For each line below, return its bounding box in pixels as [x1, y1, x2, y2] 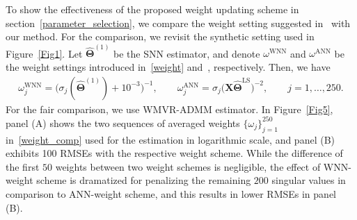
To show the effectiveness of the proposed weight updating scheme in [6, 2, 299, 16]
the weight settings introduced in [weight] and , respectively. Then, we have [6, 60, 331, 74]
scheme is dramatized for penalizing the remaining [36, 173, 251, 187]
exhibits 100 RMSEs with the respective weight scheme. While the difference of [6, 146, 343, 160]
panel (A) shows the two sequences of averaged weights [6, 115, 240, 130]
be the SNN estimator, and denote [113, 46, 260, 60]
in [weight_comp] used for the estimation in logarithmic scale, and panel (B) [6, 132, 335, 146]
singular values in [271, 173, 346, 187]
